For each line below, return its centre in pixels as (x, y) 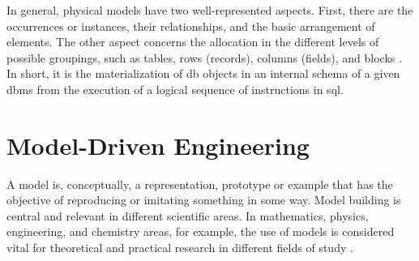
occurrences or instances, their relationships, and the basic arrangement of (191, 26)
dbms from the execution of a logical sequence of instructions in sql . (175, 89)
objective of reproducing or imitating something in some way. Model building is (204, 200)
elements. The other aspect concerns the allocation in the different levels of (193, 42)
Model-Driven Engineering (158, 145)
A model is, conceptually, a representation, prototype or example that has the (200, 184)
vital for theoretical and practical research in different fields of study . (180, 248)
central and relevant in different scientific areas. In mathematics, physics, (188, 215)
